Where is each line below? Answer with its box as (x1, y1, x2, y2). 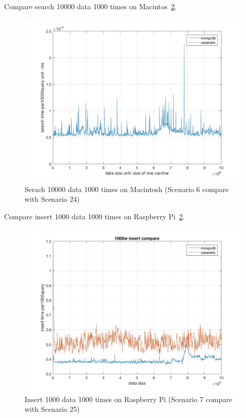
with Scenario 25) (25, 404, 80, 414)
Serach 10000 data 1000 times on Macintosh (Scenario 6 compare (25, 183, 229, 194)
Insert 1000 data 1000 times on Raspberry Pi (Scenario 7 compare (25, 393, 232, 404)
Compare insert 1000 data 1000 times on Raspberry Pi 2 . (4, 211, 185, 221)
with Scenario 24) (25, 194, 80, 204)
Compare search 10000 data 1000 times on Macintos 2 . (4, 1, 177, 11)
